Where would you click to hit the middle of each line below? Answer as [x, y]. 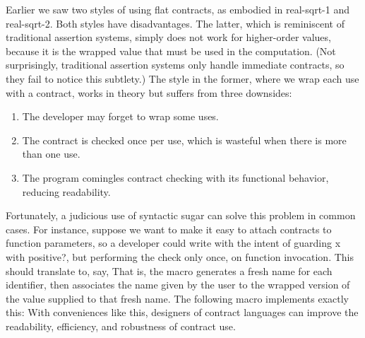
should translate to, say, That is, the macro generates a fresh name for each [169, 270]
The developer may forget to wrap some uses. [120, 116]
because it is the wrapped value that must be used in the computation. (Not [171, 51]
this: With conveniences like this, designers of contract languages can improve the [182, 312]
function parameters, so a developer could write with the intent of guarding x [173, 243]
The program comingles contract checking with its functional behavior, [175, 177]
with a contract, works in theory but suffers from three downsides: [149, 92]
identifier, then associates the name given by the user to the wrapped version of [178, 285]
